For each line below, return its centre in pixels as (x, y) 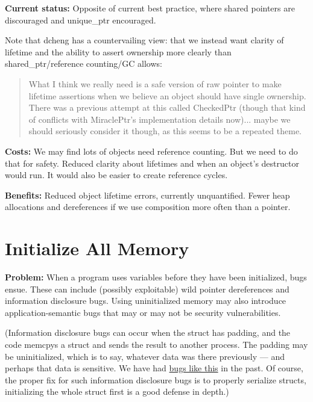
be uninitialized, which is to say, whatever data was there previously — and (145, 356)
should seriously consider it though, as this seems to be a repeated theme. (165, 131)
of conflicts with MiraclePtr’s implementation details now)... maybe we (160, 119)
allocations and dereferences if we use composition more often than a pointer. (148, 207)
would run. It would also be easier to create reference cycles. (116, 175)
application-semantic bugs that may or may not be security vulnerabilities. (143, 312)
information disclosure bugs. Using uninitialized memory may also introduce (146, 301)
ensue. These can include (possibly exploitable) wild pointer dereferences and (147, 289)
